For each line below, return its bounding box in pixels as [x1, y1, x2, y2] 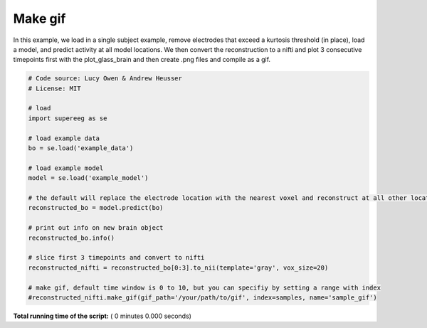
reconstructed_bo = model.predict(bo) [28, 203, 164, 212]
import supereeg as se [28, 114, 107, 122]
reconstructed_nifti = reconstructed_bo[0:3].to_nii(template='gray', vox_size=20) [28, 263, 329, 272]
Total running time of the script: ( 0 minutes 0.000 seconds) [13, 312, 192, 320]
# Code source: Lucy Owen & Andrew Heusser [28, 75, 183, 83]
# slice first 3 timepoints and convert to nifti [28, 253, 205, 262]
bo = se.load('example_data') [28, 144, 134, 152]
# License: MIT [28, 84, 81, 92]
